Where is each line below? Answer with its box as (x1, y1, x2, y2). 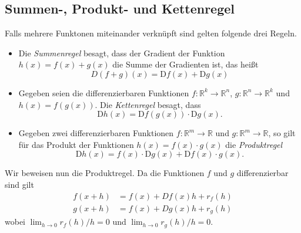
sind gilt (5, 178, 34, 190)
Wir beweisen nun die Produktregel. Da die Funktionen (5, 167, 205, 179)
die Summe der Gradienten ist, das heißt (112, 58, 259, 70)
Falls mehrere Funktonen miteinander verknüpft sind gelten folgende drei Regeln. (5, 27, 297, 39)
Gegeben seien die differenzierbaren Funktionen (18, 86, 189, 99)
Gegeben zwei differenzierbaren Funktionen (18, 127, 174, 139)
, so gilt (268, 127, 296, 139)
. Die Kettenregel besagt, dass (95, 98, 201, 110)
